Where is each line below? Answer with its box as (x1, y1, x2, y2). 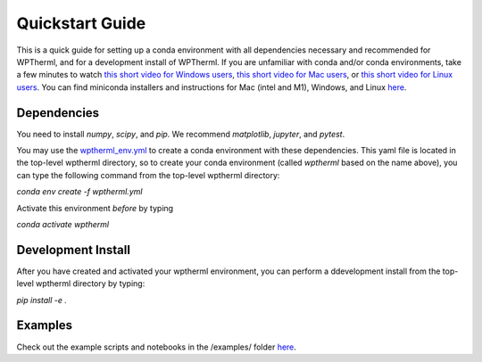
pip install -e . (16, 294, 67, 305)
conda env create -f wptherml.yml (16, 186, 143, 197)
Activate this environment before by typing (16, 202, 174, 213)
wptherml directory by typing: (36, 278, 145, 289)
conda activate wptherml (16, 218, 110, 229)
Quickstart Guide (16, 13, 146, 33)
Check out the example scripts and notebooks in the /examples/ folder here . (16, 341, 296, 352)
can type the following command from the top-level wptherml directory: (16, 169, 280, 180)
